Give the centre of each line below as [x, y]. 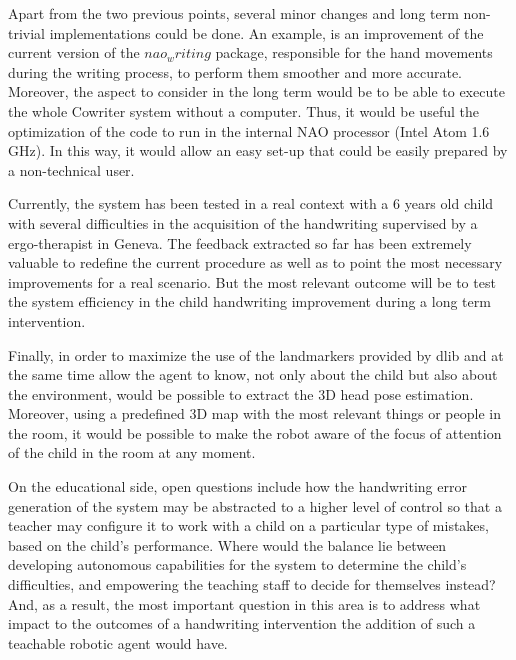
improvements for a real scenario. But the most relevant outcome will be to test [252, 281]
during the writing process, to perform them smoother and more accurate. [235, 71]
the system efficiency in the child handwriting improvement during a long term [249, 301]
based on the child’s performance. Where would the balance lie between [227, 544]
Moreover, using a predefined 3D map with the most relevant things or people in [254, 413]
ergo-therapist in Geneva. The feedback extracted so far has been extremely [240, 242]
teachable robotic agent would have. [118, 642]
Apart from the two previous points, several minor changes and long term [233, 13]
